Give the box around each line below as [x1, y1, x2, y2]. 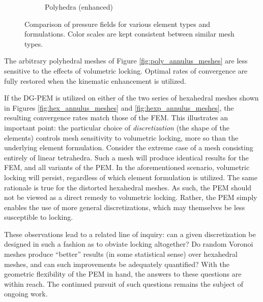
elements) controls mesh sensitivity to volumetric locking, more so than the [4, 132, 239, 143]
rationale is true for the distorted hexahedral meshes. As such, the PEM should [4, 182, 252, 192]
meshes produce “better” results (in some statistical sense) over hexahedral [4, 249, 238, 259]
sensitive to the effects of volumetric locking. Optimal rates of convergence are [4, 65, 248, 76]
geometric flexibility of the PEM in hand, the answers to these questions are [4, 269, 242, 279]
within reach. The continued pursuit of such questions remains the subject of [4, 278, 243, 289]
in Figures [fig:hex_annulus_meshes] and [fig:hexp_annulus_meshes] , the [4, 102, 234, 113]
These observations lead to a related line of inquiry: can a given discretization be [4, 228, 256, 239]
